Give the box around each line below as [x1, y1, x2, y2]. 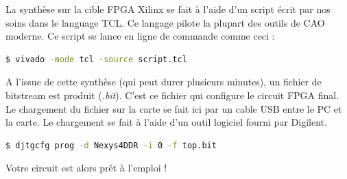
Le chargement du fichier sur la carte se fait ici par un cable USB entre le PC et [5, 101, 342, 115]
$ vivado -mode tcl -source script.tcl [5, 54, 187, 64]
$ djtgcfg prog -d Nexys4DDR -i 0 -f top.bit [5, 140, 217, 150]
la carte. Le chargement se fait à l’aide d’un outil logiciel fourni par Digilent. [5, 115, 327, 129]
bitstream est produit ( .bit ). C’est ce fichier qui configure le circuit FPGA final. [5, 87, 339, 102]
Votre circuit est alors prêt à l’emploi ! [5, 161, 167, 175]
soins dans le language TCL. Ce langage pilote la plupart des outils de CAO [5, 15, 325, 29]
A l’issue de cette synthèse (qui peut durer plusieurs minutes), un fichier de [5, 74, 322, 89]
